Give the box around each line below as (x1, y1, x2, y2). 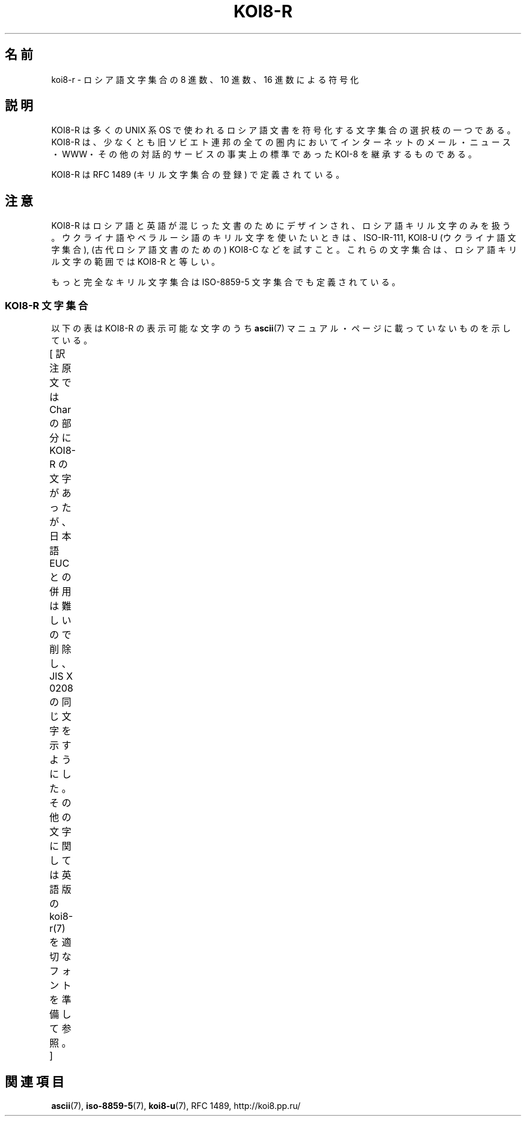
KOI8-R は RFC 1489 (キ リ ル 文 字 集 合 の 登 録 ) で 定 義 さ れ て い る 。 (51, 169, 345, 180)
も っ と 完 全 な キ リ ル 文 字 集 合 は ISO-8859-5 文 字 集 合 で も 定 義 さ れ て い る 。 (51, 277, 401, 288)
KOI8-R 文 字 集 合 (5, 299, 88, 312)
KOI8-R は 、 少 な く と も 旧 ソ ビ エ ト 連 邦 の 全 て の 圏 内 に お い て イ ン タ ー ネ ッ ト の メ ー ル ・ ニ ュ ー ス (51, 137, 511, 148)
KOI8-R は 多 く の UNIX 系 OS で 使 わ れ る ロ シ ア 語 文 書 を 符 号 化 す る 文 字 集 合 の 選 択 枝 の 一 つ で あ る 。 (51, 125, 516, 136)
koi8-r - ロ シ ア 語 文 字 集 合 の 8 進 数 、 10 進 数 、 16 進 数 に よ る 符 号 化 (51, 74, 359, 85)
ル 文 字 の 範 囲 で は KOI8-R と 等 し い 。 (51, 256, 220, 267)
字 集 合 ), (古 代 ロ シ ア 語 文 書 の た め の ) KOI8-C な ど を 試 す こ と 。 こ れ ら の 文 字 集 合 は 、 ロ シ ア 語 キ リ (51, 244, 517, 255)
